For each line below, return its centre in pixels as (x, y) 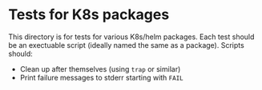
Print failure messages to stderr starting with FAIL (101, 77)
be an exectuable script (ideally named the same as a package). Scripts (126, 45)
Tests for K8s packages (89, 15)
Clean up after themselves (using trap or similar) (100, 68)
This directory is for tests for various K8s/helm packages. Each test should (131, 37)
